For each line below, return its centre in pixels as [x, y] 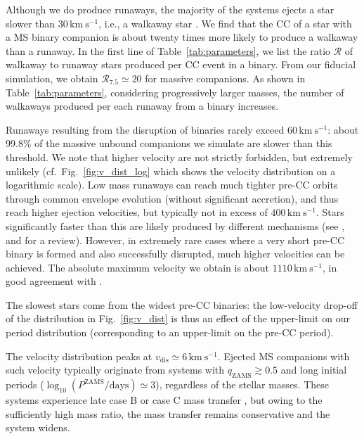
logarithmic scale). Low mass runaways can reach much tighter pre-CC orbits [172, 185]
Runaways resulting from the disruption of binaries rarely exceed [145, 129]
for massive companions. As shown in [225, 78]
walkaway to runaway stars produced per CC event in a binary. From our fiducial [181, 64]
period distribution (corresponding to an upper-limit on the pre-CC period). [170, 332]
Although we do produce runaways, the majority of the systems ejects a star [170, 9]
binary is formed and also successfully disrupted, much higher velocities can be [175, 254]
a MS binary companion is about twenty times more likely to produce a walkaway [182, 37]
